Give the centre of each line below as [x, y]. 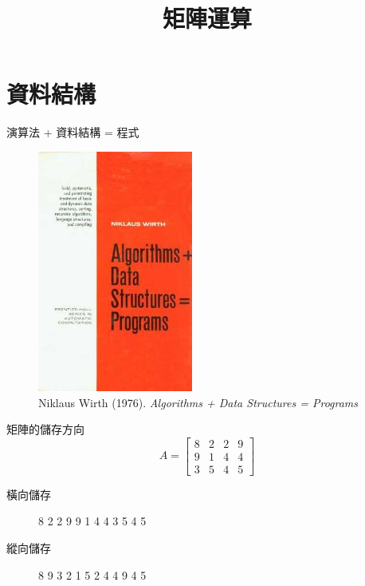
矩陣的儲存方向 [45, 429]
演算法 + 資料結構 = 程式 [73, 132]
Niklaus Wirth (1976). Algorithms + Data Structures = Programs [198, 402]
